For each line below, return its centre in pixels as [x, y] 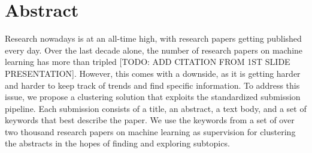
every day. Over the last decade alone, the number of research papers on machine [154, 50]
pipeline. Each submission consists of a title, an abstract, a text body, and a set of [156, 108]
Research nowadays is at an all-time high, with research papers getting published [153, 38]
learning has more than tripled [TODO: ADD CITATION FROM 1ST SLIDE [148, 62]
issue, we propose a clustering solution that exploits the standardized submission [153, 97]
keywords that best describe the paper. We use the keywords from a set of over [150, 120]
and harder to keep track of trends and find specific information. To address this [152, 85]
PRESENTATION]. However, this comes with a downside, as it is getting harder [153, 73]
